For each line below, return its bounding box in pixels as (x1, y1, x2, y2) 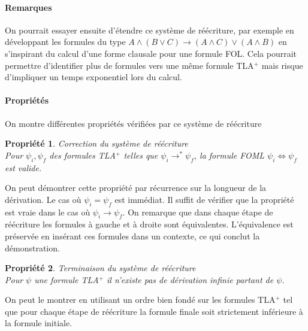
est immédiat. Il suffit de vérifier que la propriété (114, 193, 294, 205)
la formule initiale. (5, 317, 73, 329)
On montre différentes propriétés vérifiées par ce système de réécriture (5, 117, 262, 129)
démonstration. (5, 241, 60, 254)
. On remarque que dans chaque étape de (122, 205, 273, 218)
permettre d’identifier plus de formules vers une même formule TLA (5, 59, 254, 71)
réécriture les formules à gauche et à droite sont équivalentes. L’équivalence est (5, 218, 294, 230)
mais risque (261, 59, 303, 71)
